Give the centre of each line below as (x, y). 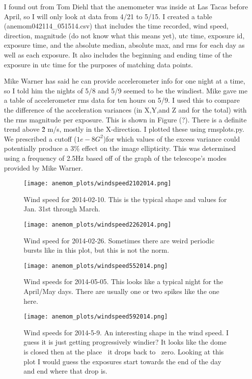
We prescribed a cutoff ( (40, 138)
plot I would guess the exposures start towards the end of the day (123, 361)
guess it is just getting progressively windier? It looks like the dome (125, 342)
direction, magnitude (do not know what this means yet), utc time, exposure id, (124, 35)
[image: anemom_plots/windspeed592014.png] (96, 317)
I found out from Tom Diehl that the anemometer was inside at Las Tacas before (126, 6)
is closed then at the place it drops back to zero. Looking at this (124, 352)
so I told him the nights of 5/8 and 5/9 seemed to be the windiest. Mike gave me (126, 90)
